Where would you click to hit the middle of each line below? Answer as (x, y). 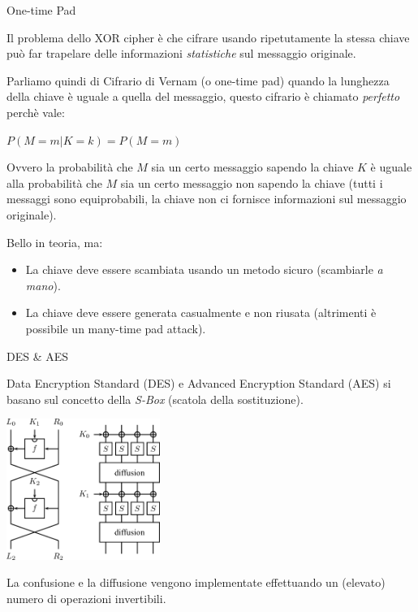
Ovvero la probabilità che (70, 167)
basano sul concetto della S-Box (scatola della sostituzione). (155, 399)
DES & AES (38, 356)
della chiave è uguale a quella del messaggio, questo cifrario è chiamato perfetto (203, 96)
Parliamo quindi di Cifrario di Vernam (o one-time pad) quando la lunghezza (198, 80)
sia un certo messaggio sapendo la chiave (252, 167)
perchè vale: (36, 112)
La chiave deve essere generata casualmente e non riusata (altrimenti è (201, 313)
